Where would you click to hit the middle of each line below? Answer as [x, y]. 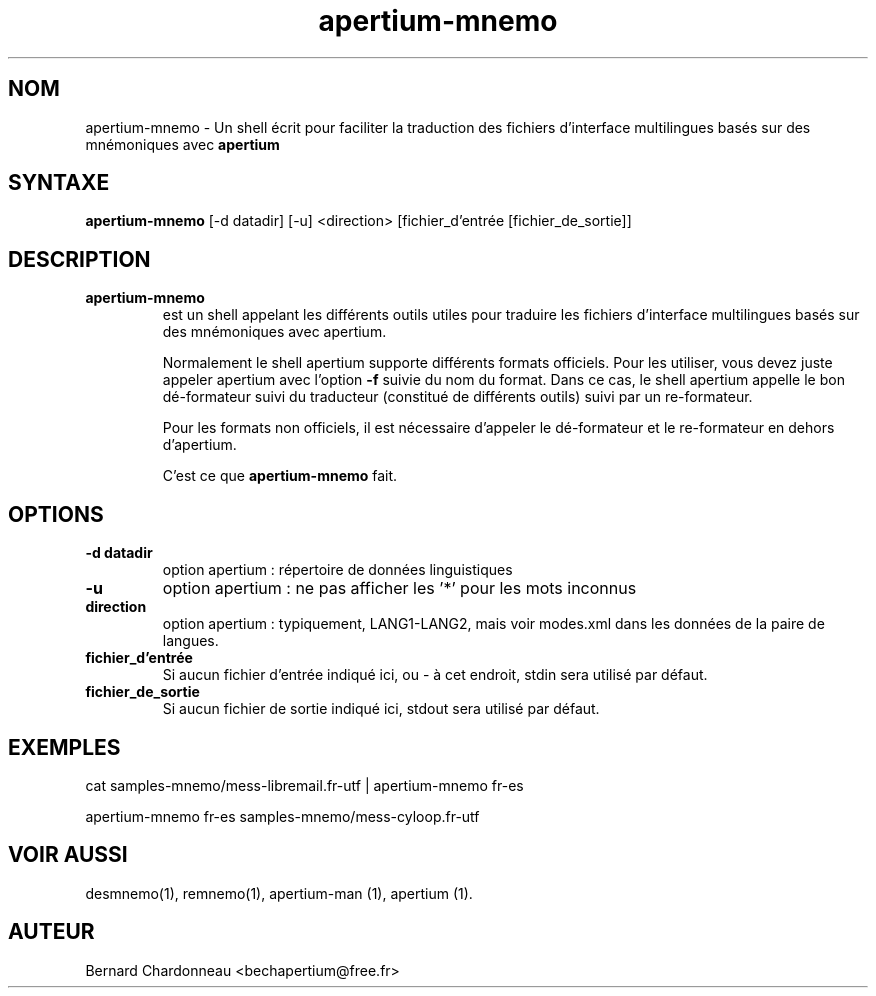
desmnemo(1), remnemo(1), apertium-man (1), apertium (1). [279, 893]
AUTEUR [51, 932]
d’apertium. [199, 445]
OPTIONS [56, 514]
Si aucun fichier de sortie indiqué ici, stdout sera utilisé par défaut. [381, 709]
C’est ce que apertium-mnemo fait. [280, 476]
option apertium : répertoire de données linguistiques [337, 570]
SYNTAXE [59, 183]
